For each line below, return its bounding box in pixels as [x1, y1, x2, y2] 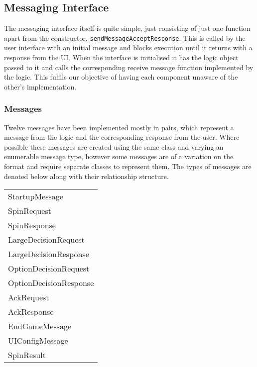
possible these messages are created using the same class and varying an [4, 141, 224, 152]
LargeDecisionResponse [8, 248, 89, 260]
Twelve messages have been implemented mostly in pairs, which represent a [4, 122, 234, 132]
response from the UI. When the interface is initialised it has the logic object [4, 52, 239, 63]
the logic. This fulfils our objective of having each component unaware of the [4, 72, 238, 82]
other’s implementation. [4, 81, 77, 92]
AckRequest [8, 291, 49, 303]
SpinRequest [8, 205, 51, 217]
